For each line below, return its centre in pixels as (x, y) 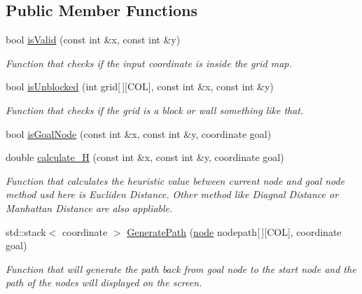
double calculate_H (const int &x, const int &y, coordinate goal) (145, 157)
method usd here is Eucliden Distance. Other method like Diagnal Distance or (172, 194)
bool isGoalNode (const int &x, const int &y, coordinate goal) (139, 133)
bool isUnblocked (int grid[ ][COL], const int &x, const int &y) (140, 86)
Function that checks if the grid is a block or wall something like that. (155, 110)
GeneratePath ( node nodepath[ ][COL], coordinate (234, 231)
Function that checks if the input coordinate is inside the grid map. (149, 63)
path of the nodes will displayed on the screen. (104, 282)
